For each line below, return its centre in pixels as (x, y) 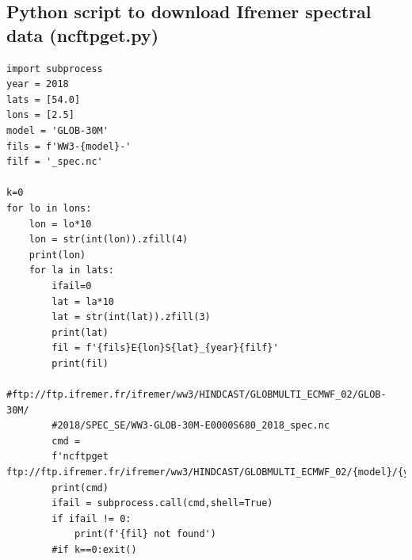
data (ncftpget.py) (83, 34)
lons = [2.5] (40, 115)
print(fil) (80, 363)
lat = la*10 (83, 301)
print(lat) (80, 332)
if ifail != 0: (92, 518)
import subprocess (55, 69)
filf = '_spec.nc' (55, 162)
